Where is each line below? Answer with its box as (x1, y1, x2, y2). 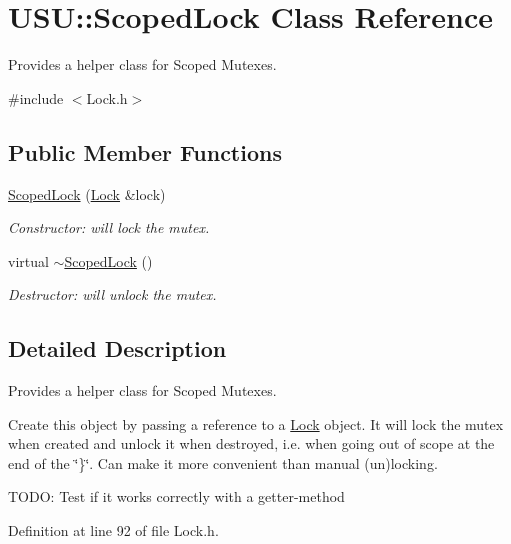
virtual (8, 250, 49, 271)
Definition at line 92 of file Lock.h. (8, 520, 219, 541)
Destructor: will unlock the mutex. (8, 284, 217, 305)
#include (8, 87, 64, 108)
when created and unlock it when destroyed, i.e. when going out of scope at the (8, 433, 495, 454)
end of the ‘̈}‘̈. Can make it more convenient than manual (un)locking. (8, 452, 438, 473)
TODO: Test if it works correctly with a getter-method (8, 486, 345, 507)
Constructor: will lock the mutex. (8, 217, 210, 238)
